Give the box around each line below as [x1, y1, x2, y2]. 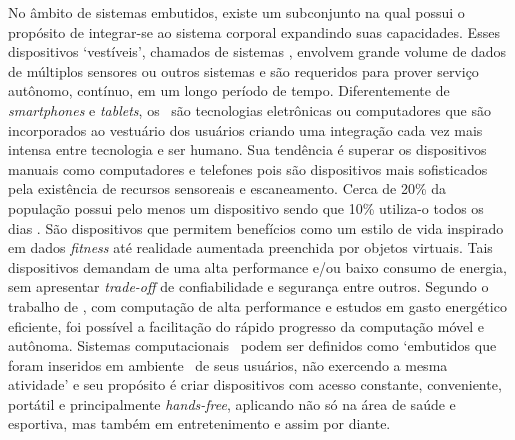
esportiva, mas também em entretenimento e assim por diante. [8, 413, 391, 434]
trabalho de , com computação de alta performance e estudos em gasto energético [8, 295, 507, 316]
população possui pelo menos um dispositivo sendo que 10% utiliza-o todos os [8, 197, 484, 218]
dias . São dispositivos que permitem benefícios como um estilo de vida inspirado [8, 217, 504, 238]
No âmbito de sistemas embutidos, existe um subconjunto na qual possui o [8, 2, 465, 22]
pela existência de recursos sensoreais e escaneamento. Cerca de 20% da [8, 178, 447, 199]
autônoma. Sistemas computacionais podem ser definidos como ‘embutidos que [8, 335, 497, 356]
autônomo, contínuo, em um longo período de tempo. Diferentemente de [8, 80, 450, 101]
